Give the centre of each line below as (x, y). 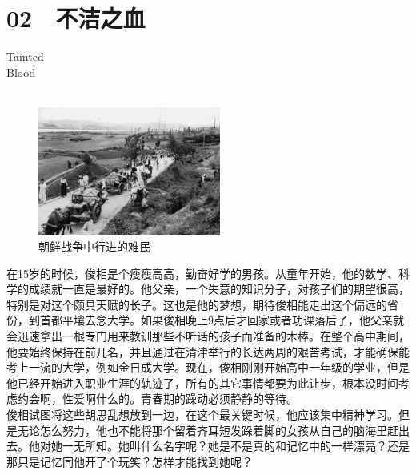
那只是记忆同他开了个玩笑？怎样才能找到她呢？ (130, 461)
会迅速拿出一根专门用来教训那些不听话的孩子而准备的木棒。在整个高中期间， (208, 336)
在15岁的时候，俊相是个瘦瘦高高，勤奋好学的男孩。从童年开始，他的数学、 (202, 273)
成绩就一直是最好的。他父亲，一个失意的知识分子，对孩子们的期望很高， (219, 289)
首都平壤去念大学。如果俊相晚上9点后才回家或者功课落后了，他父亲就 (222, 320)
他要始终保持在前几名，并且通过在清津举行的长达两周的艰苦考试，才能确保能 (208, 351)
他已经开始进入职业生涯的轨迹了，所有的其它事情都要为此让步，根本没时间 (202, 382)
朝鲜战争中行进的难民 (94, 246)
